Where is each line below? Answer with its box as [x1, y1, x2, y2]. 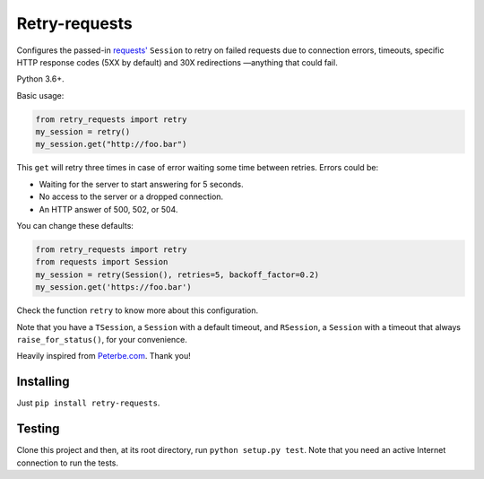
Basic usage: [16, 90, 65, 100]
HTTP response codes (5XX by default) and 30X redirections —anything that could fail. [16, 57, 338, 67]
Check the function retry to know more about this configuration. [16, 305, 259, 316]
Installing [16, 374, 71, 389]
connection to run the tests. [16, 457, 119, 468]
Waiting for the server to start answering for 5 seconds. [39, 179, 244, 189]
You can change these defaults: [16, 221, 134, 231]
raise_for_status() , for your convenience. [16, 334, 188, 344]
